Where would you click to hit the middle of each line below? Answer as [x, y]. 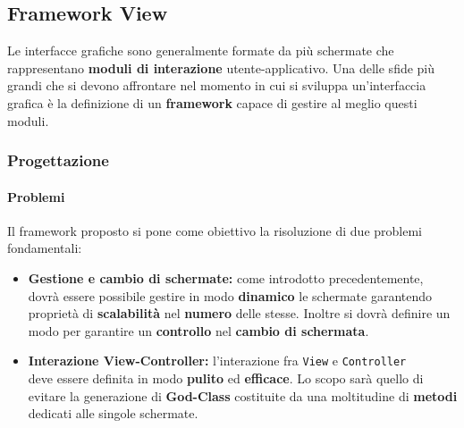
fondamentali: [45, 248]
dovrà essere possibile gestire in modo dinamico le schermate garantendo [230, 295]
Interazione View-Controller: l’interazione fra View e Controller [217, 361]
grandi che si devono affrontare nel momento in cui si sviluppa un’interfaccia [217, 85]
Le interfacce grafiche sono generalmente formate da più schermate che [201, 50]
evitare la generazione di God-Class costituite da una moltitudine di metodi [243, 395]
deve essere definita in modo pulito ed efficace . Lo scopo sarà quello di [226, 378]
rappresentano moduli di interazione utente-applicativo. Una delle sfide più [221, 67]
